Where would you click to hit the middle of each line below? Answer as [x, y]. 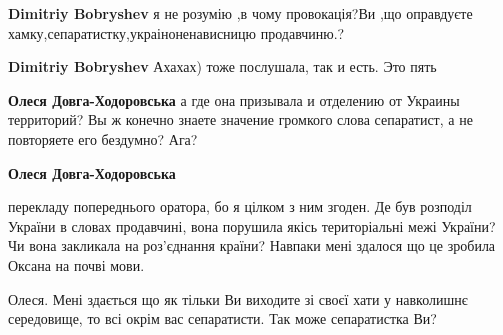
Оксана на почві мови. [76, 264]
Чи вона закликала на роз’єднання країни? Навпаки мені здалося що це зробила [252, 245]
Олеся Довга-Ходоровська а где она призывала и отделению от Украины [234, 99]
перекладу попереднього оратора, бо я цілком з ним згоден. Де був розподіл [240, 206]
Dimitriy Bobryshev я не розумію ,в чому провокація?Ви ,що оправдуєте [240, 13]
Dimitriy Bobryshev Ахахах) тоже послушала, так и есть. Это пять [222, 66]
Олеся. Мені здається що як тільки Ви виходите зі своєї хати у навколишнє [238, 298]
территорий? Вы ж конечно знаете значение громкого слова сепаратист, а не [240, 119]
